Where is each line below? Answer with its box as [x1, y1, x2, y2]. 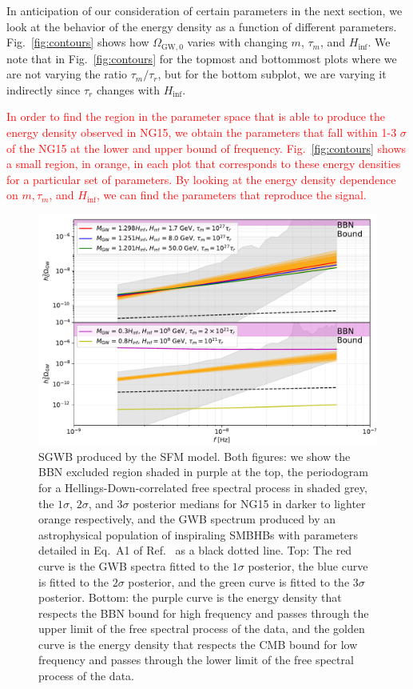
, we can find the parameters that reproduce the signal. [96, 186, 367, 203]
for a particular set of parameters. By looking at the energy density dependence [6, 170, 396, 187]
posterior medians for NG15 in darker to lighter [133, 495, 366, 511]
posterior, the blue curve [248, 557, 368, 574]
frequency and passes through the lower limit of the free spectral [38, 651, 354, 668]
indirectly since [6, 81, 81, 98]
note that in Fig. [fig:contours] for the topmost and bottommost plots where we [6, 50, 397, 66]
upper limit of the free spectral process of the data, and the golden [38, 620, 365, 637]
